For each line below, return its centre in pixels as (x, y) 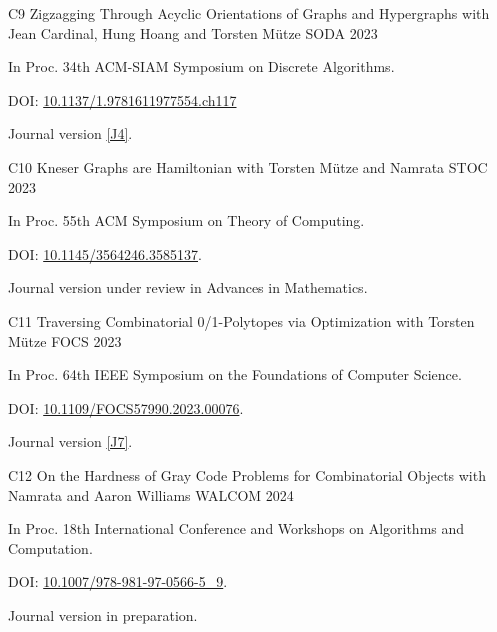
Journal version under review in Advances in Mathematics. (188, 287)
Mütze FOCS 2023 (65, 340)
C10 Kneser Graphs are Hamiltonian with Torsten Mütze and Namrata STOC (248, 166)
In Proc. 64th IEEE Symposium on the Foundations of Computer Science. (235, 374)
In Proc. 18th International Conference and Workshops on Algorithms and (236, 528)
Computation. (50, 547)
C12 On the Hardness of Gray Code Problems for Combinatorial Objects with (247, 474)
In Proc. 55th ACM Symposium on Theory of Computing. (186, 220)
